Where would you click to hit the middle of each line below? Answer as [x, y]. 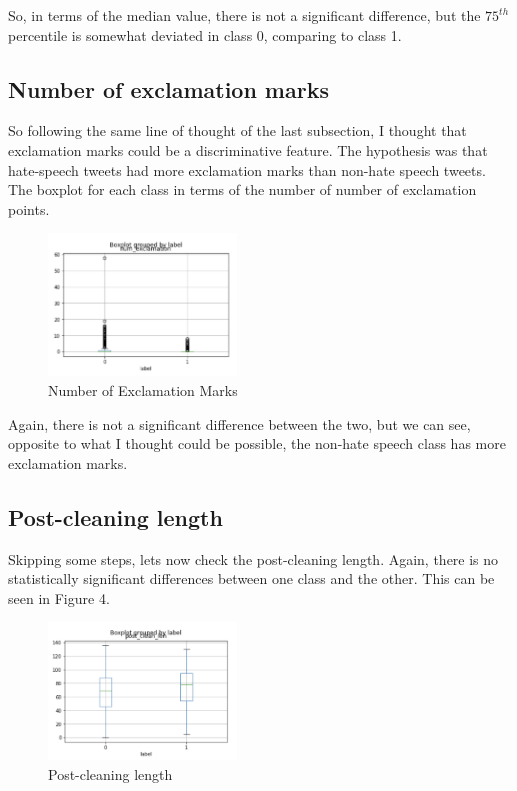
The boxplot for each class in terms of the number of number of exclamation [242, 189]
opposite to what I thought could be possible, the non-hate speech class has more [257, 443]
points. [29, 208]
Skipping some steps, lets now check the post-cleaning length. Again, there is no [253, 558]
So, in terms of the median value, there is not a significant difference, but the [244, 15]
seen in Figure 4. [59, 597]
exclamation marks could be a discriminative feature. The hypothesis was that [248, 149]
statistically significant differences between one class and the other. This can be [251, 578]
